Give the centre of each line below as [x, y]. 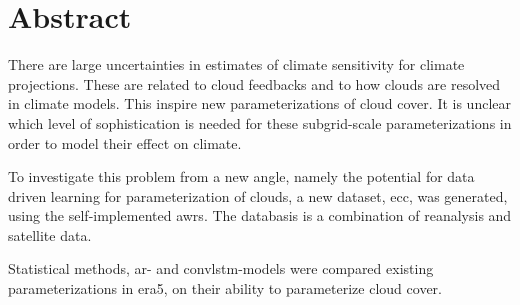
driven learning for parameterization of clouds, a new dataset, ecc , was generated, [258, 195]
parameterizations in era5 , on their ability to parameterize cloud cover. [225, 288]
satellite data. [50, 234]
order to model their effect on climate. [125, 142]
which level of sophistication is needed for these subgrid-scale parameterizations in [260, 122]
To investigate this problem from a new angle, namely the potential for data [241, 176]
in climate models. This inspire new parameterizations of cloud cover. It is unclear [259, 103]
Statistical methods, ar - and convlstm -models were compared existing [221, 268]
